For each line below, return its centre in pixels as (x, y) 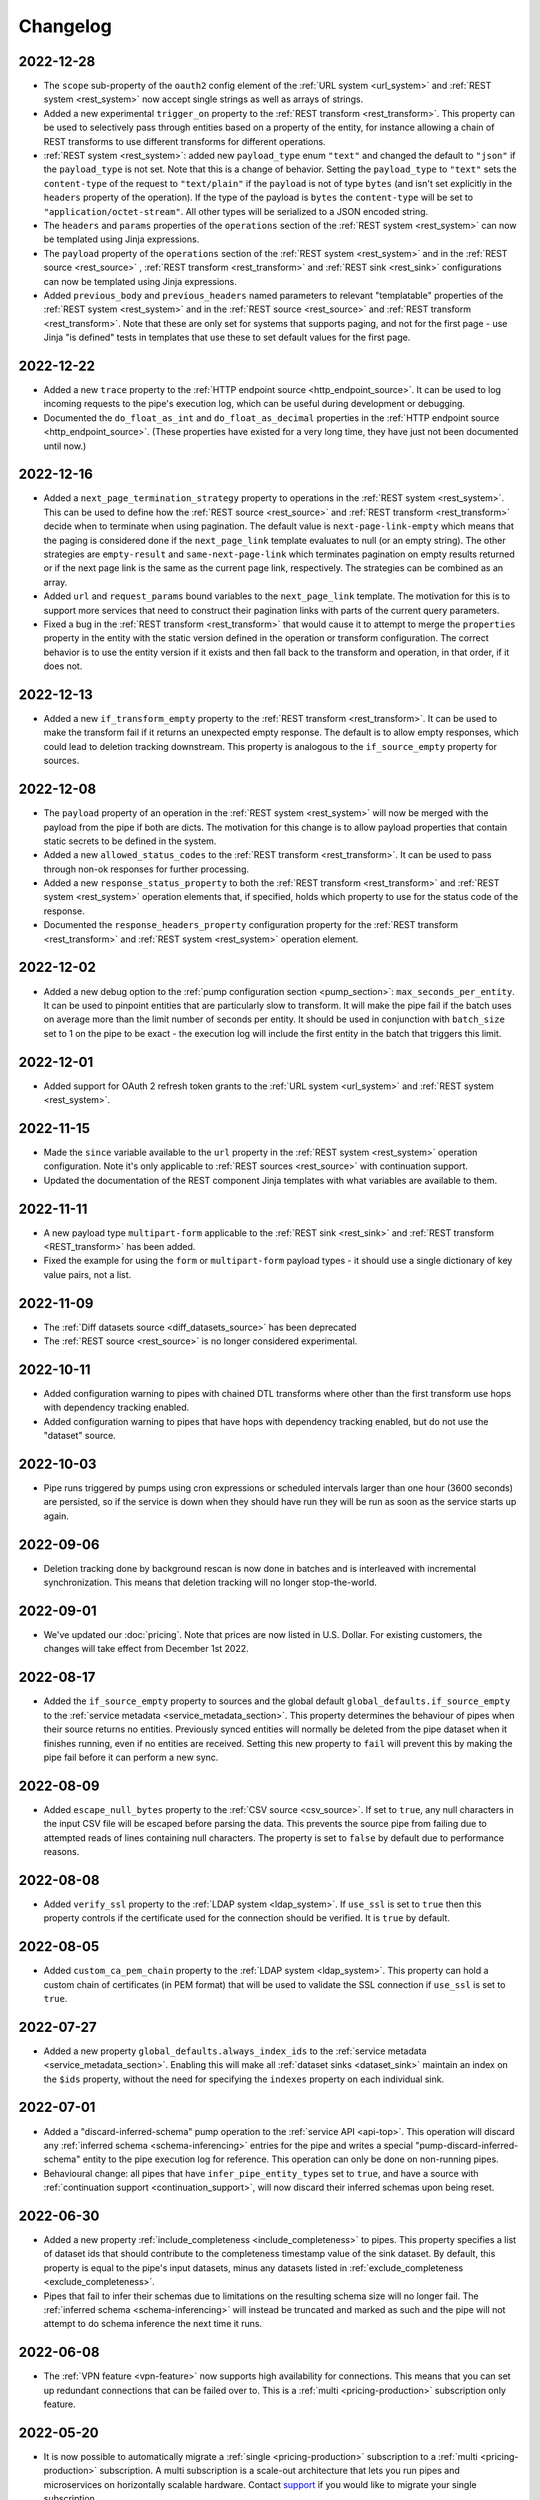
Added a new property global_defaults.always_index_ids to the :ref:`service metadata (235, 2051)
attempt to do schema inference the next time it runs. (153, 2324)
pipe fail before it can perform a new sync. (131, 1757)
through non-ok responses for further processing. (146, 869)
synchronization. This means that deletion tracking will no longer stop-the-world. (210, 1582)
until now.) (65, 446)
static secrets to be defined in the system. (130, 841)
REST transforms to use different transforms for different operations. (184, 141)
